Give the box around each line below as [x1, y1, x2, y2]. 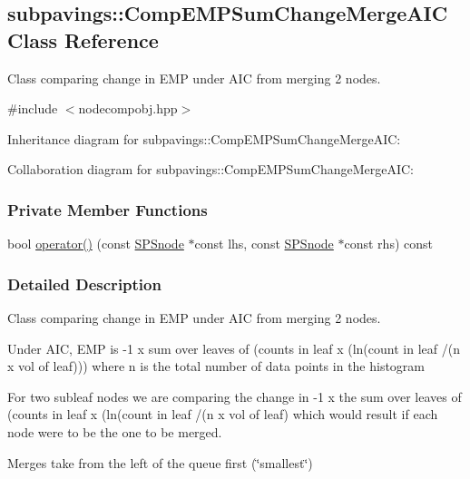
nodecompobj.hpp [78, 99, 178, 118]
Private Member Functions [7, 198, 208, 220]
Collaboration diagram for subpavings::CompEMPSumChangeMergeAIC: [7, 160, 414, 179]
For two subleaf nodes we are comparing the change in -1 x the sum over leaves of [7, 386, 462, 406]
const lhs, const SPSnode [194, 234, 334, 253]
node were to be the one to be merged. [7, 422, 222, 441]
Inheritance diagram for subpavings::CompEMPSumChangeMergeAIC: [7, 129, 401, 148]
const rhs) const [344, 234, 433, 253]
